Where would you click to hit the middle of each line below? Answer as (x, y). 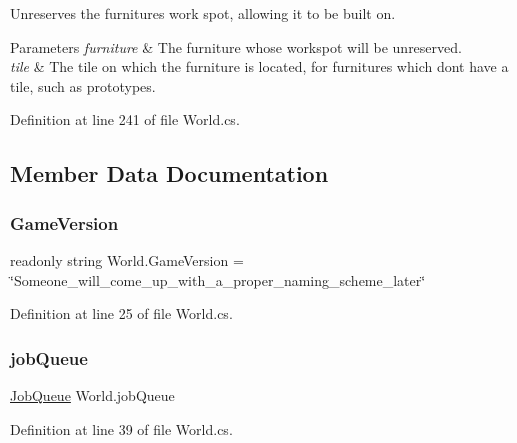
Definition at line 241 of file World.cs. (125, 119)
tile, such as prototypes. (83, 85)
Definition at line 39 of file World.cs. (121, 428)
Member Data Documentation (169, 173)
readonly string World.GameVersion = (127, 259)
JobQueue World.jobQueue (92, 394)
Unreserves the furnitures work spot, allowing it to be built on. (203, 13)
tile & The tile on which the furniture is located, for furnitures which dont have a (259, 66)
